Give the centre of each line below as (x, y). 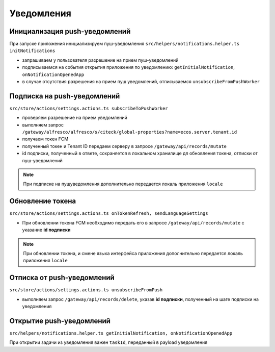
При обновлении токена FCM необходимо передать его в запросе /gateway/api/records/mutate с (133, 222)
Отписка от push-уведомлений (62, 278)
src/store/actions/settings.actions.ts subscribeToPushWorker (89, 108)
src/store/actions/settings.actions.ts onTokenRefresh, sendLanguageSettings (109, 213)
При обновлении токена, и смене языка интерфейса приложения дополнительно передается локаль (133, 253)
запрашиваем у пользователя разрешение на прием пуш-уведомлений (100, 60)
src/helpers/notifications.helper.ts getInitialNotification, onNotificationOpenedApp (121, 333)
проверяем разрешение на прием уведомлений (75, 118)
